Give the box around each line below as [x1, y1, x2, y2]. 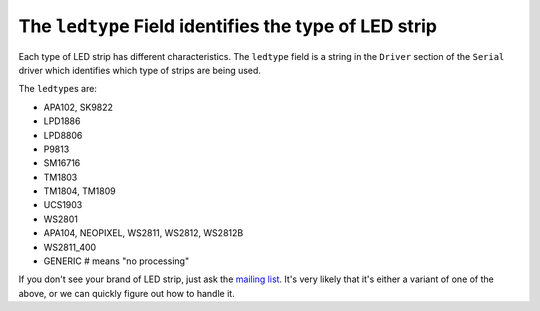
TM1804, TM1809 [43, 185, 116, 197]
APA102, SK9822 [43, 101, 114, 113]
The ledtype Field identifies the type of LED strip [18, 15, 437, 37]
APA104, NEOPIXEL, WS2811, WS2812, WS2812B [43, 227, 244, 239]
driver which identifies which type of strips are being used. [18, 64, 262, 76]
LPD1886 [43, 115, 81, 127]
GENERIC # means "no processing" [43, 255, 190, 267]
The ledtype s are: [18, 83, 97, 95]
